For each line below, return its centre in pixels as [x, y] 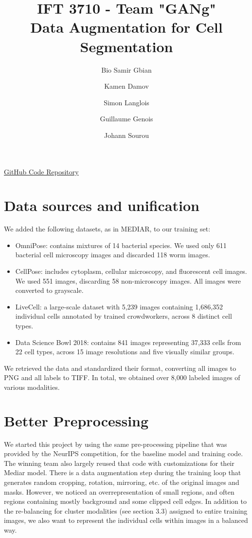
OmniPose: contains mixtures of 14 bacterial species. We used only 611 [121, 245]
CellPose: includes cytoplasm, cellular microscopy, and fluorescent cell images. [131, 271]
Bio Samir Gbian [126, 69]
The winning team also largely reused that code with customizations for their [119, 463]
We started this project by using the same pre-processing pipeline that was [116, 444]
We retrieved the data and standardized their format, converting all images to [120, 368]
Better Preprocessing [76, 420]
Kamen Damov [126, 86]
